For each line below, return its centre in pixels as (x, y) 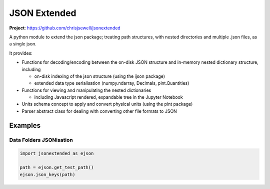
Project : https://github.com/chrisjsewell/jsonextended (65, 28)
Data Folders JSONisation (41, 140)
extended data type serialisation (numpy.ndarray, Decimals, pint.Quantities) (112, 83)
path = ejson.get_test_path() (57, 168)
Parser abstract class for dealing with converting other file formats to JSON (99, 111)
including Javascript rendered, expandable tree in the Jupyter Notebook (108, 97)
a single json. (23, 44)
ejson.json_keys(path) (47, 174)
